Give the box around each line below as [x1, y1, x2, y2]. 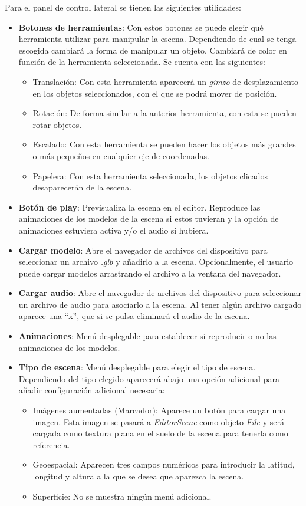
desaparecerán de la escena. [32, 181, 132, 193]
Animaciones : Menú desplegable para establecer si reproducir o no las [18, 330, 277, 342]
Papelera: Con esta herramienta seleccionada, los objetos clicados [32, 169, 268, 182]
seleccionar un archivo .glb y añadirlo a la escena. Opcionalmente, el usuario [18, 255, 294, 268]
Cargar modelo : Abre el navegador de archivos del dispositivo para [18, 244, 268, 256]
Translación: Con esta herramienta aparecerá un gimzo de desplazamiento [32, 75, 299, 87]
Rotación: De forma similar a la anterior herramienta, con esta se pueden [32, 107, 297, 119]
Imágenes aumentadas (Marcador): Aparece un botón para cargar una [32, 404, 286, 416]
